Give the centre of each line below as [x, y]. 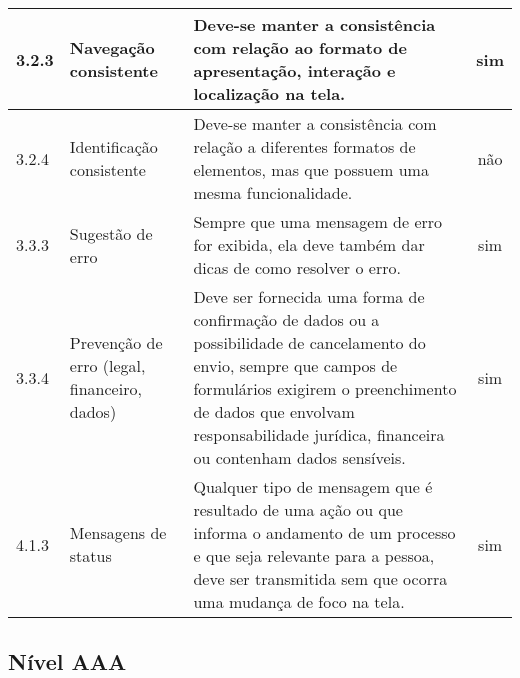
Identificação [113, 146]
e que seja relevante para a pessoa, [314, 555]
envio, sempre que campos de [295, 365]
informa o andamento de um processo [324, 532]
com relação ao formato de [300, 47]
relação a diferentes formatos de [304, 146]
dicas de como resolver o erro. [297, 267]
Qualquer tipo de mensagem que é [313, 486]
